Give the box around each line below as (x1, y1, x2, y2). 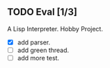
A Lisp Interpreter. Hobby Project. (7, 24, 103, 33)
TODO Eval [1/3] (7, 6, 78, 18)
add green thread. (17, 46, 70, 54)
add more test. (17, 53, 60, 62)
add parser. (17, 38, 51, 46)
